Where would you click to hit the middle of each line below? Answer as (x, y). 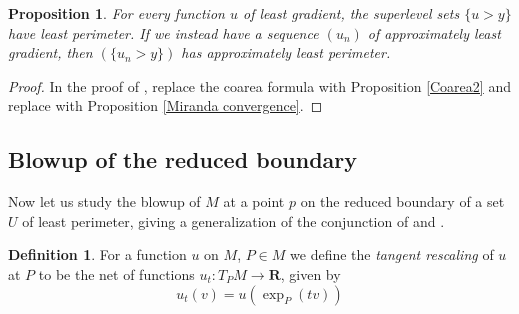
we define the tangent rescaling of (392, 254)
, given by (310, 273)
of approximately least (434, 32)
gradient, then (50, 52)
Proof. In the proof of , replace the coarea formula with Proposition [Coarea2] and (259, 85)
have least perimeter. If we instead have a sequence (163, 32)
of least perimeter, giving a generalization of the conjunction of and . (233, 220)
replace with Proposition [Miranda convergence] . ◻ (165, 105)
